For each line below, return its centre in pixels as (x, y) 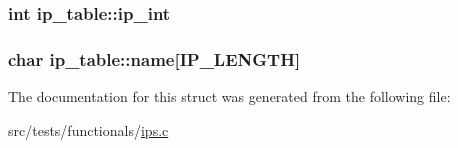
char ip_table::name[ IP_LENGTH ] (154, 58)
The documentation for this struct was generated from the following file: (229, 96)
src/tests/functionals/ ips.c (88, 129)
